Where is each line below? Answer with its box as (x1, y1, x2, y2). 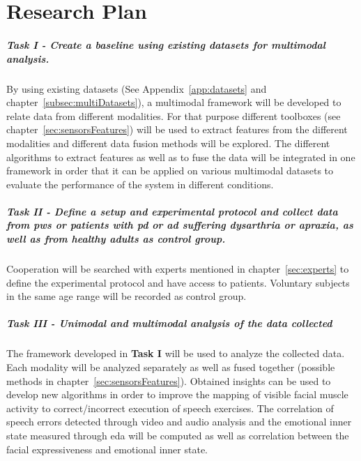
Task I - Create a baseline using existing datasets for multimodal (6, 37, 325, 52)
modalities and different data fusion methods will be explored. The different (6, 135, 330, 150)
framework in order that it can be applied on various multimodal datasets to (6, 163, 334, 178)
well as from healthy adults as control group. (6, 232, 226, 246)
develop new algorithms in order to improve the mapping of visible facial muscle (6, 387, 348, 402)
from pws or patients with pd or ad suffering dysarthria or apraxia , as (6, 218, 353, 232)
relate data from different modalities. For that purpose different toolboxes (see (6, 108, 341, 123)
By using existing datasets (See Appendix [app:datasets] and (6, 81, 267, 96)
